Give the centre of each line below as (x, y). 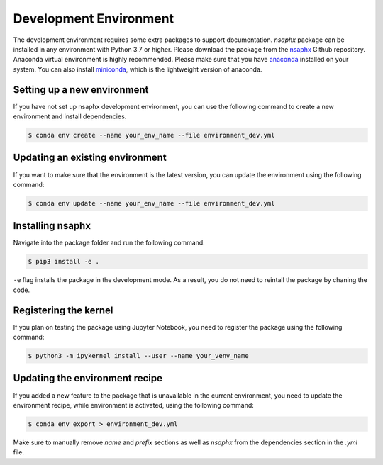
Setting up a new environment (81, 90)
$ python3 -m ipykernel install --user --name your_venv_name (138, 356)
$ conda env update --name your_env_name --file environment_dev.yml (151, 203)
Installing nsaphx (52, 226)
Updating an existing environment (90, 158)
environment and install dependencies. (70, 116)
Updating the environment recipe (88, 378)
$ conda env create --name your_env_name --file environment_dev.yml (151, 135)
